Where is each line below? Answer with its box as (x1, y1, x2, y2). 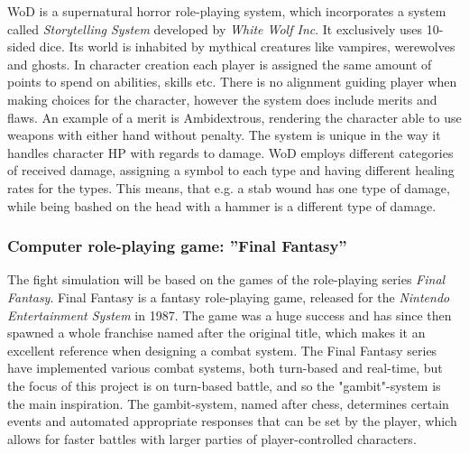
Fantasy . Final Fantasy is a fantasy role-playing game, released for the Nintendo (7, 287, 450, 306)
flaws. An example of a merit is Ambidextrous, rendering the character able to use (7, 107, 462, 126)
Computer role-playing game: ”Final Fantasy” (7, 235, 347, 257)
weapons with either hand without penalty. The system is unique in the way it (7, 125, 441, 144)
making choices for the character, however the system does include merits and (7, 89, 437, 108)
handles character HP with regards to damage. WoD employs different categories (7, 143, 454, 162)
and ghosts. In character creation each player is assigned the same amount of (7, 54, 432, 73)
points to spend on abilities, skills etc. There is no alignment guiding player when (7, 72, 457, 91)
